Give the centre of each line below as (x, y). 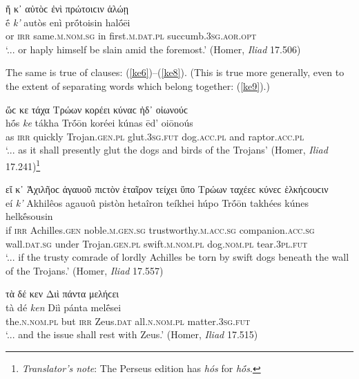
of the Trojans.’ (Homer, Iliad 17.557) (85, 270)
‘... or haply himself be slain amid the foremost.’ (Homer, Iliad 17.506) (153, 49)
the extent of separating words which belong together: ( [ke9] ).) (138, 85)
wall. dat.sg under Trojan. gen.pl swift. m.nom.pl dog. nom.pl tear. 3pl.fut (157, 243)
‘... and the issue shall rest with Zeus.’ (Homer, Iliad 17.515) (132, 334)
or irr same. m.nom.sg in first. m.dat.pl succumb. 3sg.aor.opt (131, 36)
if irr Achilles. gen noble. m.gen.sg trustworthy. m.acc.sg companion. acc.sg (160, 229)
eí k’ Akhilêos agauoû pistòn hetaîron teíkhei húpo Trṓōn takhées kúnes (157, 202)
